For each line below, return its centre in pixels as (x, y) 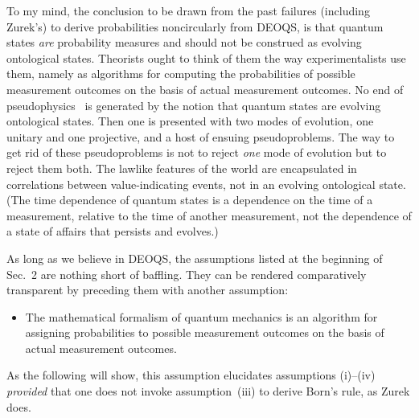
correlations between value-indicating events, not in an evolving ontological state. (206, 184)
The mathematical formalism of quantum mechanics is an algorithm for (201, 316)
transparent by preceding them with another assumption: (148, 290)
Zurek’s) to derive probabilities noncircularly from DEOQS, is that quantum (195, 26)
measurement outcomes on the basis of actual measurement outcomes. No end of (205, 89)
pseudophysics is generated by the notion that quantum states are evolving (194, 105)
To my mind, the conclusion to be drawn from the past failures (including (188, 10)
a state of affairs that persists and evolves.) (113, 231)
